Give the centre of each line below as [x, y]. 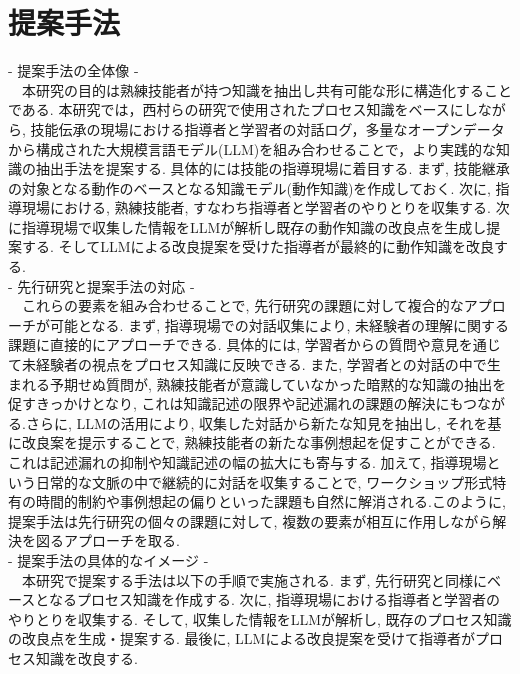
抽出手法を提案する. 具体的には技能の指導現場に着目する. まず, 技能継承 [272, 168]
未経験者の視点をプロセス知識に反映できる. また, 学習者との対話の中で [254, 364]
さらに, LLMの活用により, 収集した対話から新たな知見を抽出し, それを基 [263, 422]
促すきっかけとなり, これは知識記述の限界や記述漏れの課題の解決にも [236, 403]
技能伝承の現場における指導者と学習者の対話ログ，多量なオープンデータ [267, 128]
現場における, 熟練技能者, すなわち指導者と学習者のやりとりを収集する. [256, 207]
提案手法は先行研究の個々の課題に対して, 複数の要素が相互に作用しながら [250, 520]
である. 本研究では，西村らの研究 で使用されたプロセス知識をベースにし [243, 109]
